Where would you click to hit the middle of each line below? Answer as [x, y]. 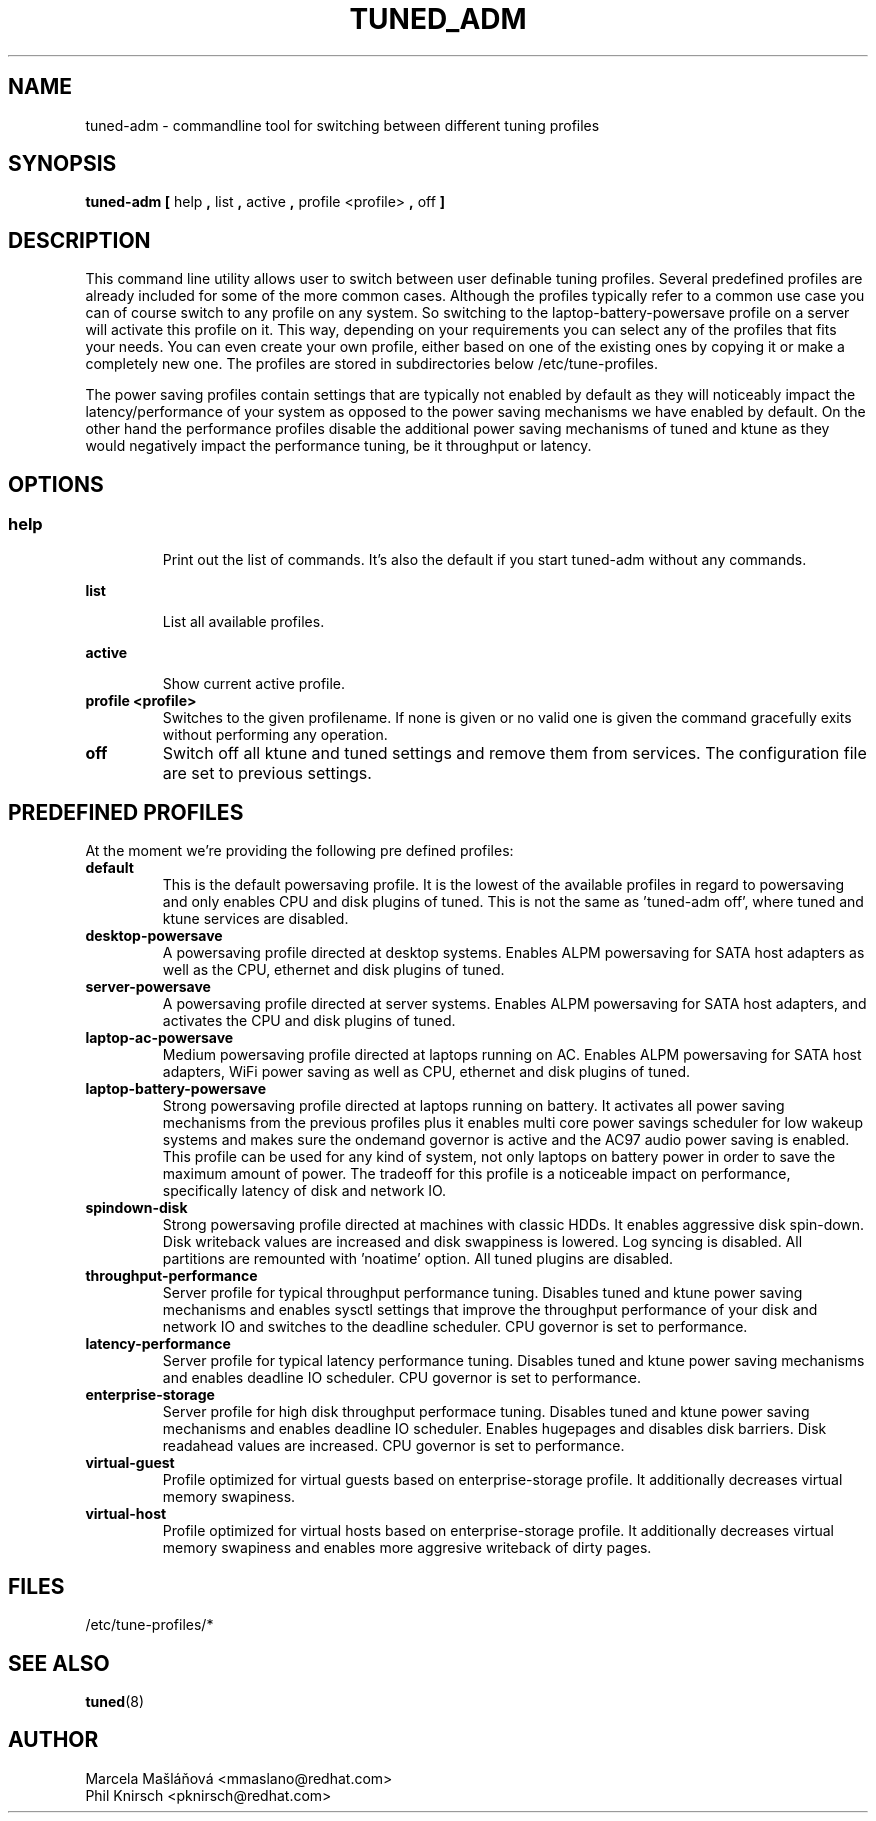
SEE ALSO [59, 1663]
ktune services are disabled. [255, 919]
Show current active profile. [254, 683]
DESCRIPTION [79, 240]
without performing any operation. [275, 734]
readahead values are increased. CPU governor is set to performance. [393, 1446]
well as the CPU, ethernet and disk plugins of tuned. [333, 970]
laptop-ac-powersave [159, 1038]
